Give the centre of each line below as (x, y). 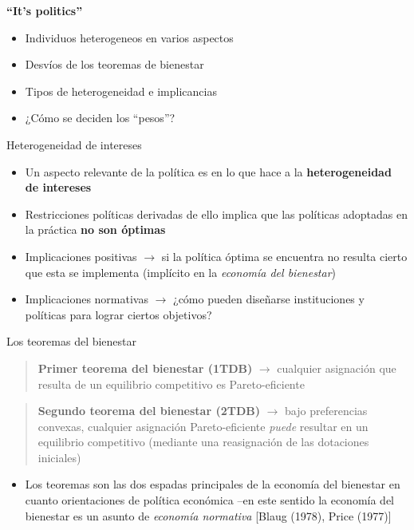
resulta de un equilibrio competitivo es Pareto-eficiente (171, 384)
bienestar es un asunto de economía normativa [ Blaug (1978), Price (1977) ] (208, 515)
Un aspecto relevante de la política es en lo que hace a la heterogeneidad (208, 171)
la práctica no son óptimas (95, 229)
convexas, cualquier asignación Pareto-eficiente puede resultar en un (203, 426)
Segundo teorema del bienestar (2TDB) (149, 411)
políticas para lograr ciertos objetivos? (118, 314)
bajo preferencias (326, 411)
